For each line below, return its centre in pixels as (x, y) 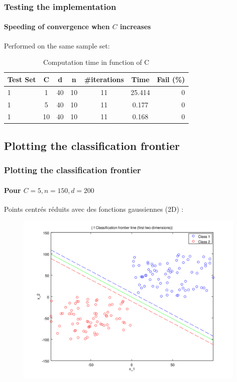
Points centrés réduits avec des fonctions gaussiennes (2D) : (94, 209)
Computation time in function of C (96, 62)
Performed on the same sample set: (57, 45)
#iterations (104, 79)
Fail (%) (171, 79)
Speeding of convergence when (57, 26)
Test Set (22, 79)
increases (135, 26)
